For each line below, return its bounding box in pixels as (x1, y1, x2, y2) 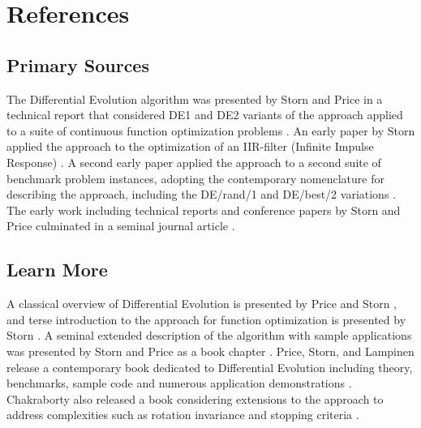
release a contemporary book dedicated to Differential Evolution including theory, (6, 358, 413, 375)
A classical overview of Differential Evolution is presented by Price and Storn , (6, 295, 397, 312)
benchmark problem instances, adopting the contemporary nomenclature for (6, 169, 384, 186)
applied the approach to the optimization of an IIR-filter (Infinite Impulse (6, 138, 374, 155)
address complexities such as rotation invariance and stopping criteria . (6, 406, 359, 423)
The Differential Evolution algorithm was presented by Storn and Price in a (6, 90, 383, 107)
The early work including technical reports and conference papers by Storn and (6, 201, 401, 218)
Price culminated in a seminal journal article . (6, 217, 235, 234)
